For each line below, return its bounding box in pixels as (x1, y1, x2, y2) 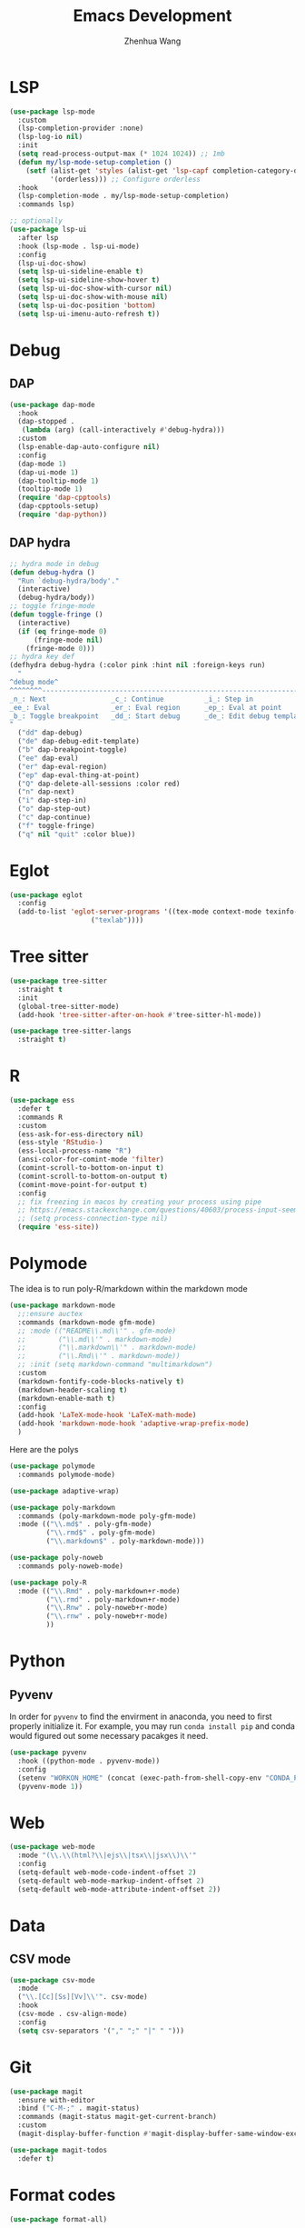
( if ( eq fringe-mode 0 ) (17, 626, 107, 636)
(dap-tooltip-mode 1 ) (17, 476, 100, 485)
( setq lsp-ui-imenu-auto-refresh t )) (17, 309, 161, 318)
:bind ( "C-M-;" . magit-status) (17, 2103, 141, 2113)
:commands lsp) (17, 200, 75, 209)
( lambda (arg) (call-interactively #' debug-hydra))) (21, 425, 225, 435)
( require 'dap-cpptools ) (17, 493, 112, 503)
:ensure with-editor (17, 2095, 95, 2104)
